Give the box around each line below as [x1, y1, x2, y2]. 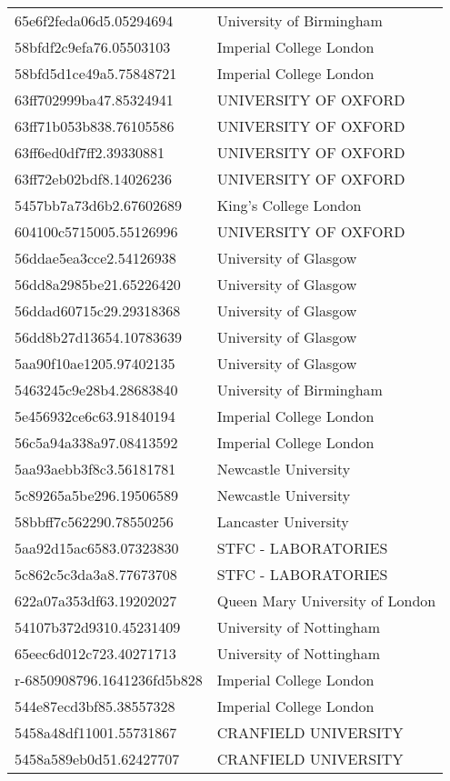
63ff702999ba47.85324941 [15, 89, 174, 110]
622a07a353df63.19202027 [15, 590, 177, 611]
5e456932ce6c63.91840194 [15, 406, 175, 426]
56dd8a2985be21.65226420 [15, 274, 181, 295]
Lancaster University [216, 511, 349, 532]
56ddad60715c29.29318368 [15, 300, 181, 321]
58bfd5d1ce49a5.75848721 [15, 63, 177, 84]
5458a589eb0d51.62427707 [15, 748, 180, 769]
